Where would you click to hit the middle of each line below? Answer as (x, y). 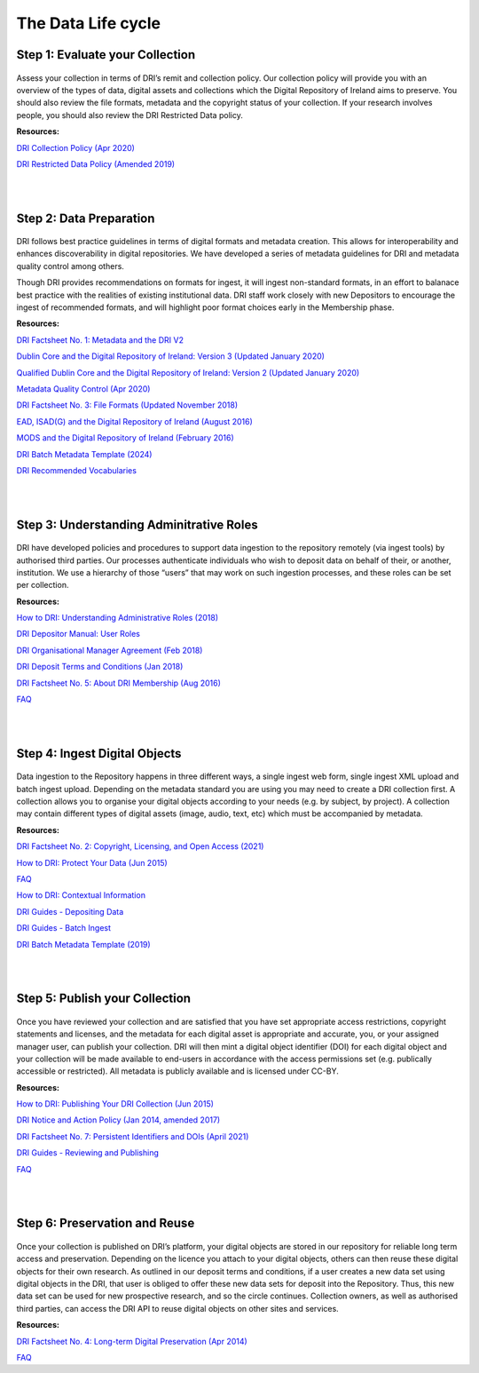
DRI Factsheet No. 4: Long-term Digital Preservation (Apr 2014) (132, 1341)
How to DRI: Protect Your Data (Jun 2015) (92, 862)
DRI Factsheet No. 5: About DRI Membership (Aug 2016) (119, 683)
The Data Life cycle (89, 23)
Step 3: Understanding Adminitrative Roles (137, 524)
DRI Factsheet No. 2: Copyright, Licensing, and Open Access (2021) (140, 846)
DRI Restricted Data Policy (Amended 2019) (96, 163)
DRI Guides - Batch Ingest (63, 928)
